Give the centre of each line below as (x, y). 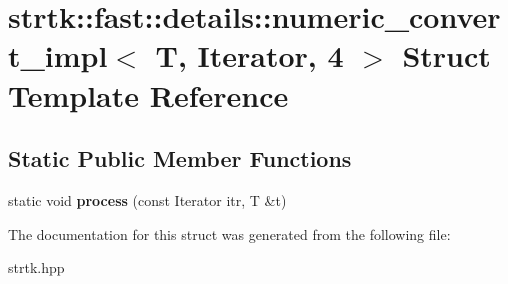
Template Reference (148, 94)
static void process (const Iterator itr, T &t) (147, 199)
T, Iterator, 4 (249, 55)
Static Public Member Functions (180, 158)
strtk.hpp (36, 267)
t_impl (58, 55)
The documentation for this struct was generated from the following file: (229, 233)
